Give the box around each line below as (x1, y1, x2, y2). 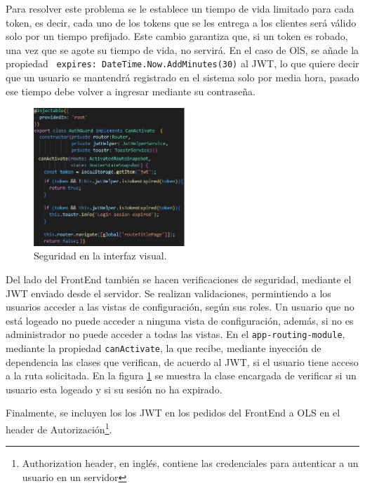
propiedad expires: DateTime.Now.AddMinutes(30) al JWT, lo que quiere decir (6, 56, 359, 71)
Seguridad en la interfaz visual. (34, 248, 167, 263)
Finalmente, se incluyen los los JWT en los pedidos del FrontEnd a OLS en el (6, 405, 340, 420)
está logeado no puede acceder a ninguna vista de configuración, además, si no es (6, 313, 354, 327)
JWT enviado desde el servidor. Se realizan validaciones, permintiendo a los (6, 285, 331, 300)
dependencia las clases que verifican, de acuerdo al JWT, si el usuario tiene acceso (6, 354, 359, 369)
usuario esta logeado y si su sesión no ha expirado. (6, 381, 223, 396)
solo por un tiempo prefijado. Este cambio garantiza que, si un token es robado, (6, 29, 348, 43)
